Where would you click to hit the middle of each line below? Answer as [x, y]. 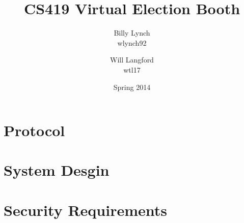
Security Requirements [85, 210]
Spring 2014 [132, 87]
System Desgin [57, 170]
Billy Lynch [132, 33]
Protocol [34, 130]
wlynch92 [132, 42]
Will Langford [132, 60]
